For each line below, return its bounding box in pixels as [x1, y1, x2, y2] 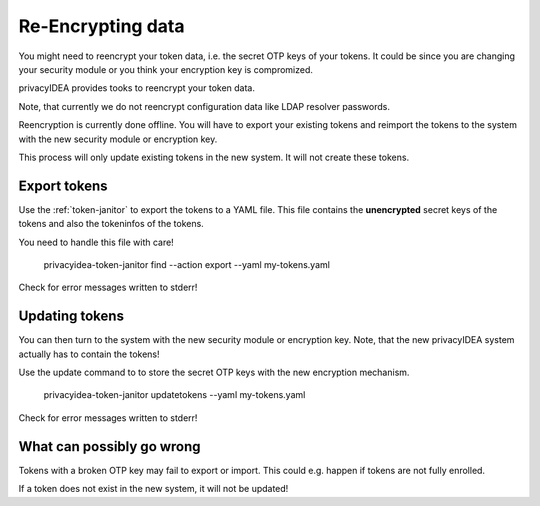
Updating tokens [18, 308, 125, 325]
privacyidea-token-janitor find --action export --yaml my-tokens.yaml [43, 258, 330, 270]
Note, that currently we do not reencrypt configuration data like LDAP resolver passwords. [18, 100, 390, 112]
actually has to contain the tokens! [18, 348, 160, 360]
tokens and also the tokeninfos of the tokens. [18, 218, 204, 230]
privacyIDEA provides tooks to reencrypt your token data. [18, 82, 255, 94]
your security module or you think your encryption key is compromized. [18, 63, 314, 75]
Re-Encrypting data [18, 15, 185, 37]
